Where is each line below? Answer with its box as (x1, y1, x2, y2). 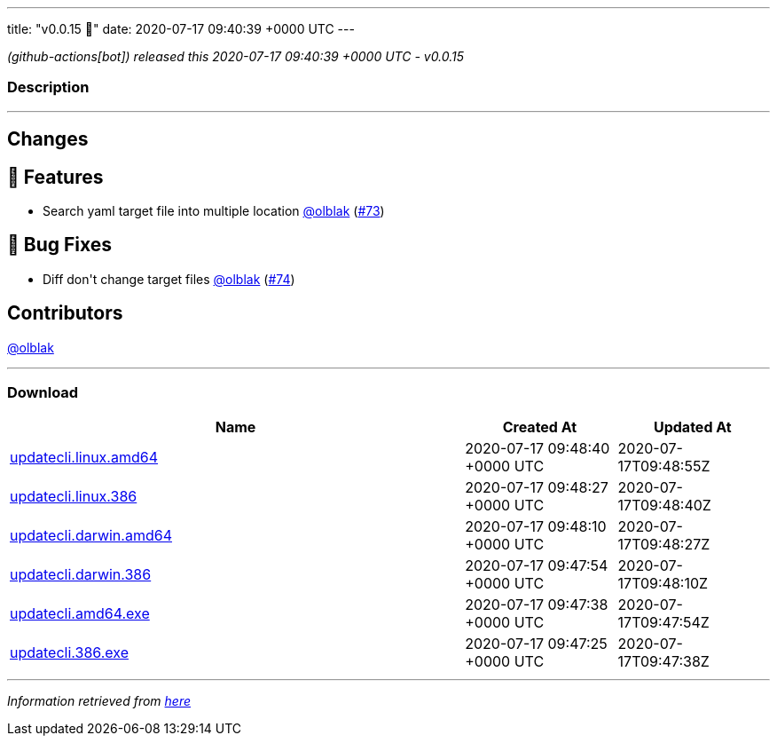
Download (7, 383, 79, 402)
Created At (502, 418, 577, 437)
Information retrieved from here (7, 693, 192, 709)
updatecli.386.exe (10, 644, 129, 662)
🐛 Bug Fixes (7, 233, 113, 257)
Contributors (7, 302, 123, 325)
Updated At (653, 418, 732, 437)
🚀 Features (7, 165, 104, 188)
